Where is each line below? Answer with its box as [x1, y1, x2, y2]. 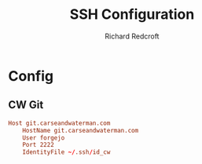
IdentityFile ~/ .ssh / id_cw [22, 148, 111, 156]
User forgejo [22, 133, 65, 142]
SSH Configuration [69, 5, 195, 24]
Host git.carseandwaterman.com [8, 119, 111, 127]
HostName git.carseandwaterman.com [22, 126, 139, 134]
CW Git [8, 98, 44, 111]
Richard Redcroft [105, 31, 160, 41]
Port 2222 [22, 141, 55, 149]
